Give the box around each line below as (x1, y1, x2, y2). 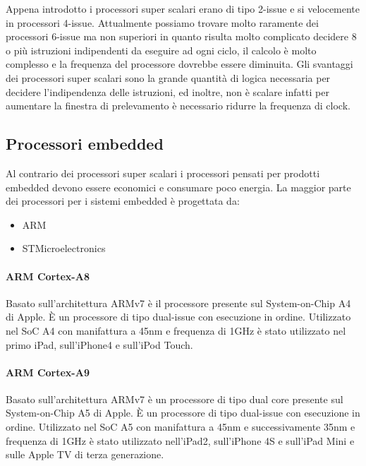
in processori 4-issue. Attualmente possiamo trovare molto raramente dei (6, 15, 319, 30)
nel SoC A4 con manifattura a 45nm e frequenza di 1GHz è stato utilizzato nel (6, 323, 346, 337)
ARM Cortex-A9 (6, 364, 90, 379)
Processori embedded (6, 133, 164, 155)
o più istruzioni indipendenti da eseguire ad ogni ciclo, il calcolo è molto (6, 42, 317, 57)
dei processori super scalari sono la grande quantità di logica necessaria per (6, 70, 331, 85)
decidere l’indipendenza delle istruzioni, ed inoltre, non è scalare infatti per (6, 84, 329, 99)
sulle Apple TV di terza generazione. (6, 447, 164, 462)
